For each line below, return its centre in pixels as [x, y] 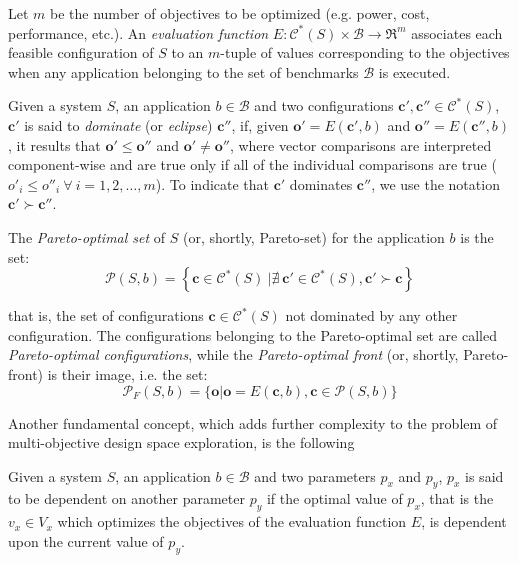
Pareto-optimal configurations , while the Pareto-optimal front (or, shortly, [233, 354]
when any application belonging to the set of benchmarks [183, 71]
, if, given [260, 124]
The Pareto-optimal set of [87, 236]
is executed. [414, 71]
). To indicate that [212, 183]
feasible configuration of [81, 52]
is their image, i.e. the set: [127, 373]
